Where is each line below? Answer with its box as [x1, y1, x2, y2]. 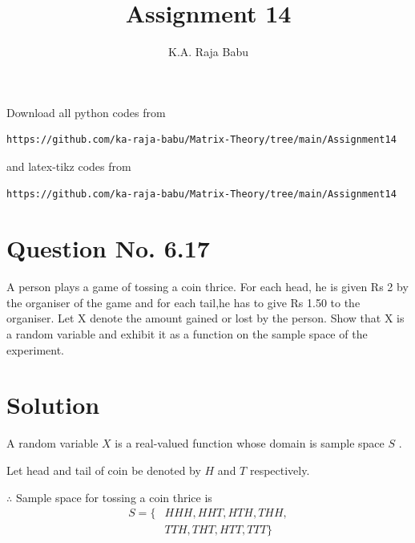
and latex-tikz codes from [6, 157, 131, 174]
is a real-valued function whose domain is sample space [115, 435, 385, 452]
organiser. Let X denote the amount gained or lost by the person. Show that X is [6, 310, 405, 326]
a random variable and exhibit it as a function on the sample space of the [6, 326, 368, 342]
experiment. [6, 341, 64, 358]
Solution [6, 388, 100, 421]
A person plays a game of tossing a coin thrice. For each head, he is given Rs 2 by [6, 278, 409, 295]
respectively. [249, 461, 310, 478]
